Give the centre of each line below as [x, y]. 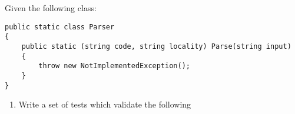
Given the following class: [51, 8]
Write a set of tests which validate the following [105, 104]
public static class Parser [60, 27]
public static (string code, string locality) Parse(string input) [156, 46]
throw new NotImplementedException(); [114, 66]
